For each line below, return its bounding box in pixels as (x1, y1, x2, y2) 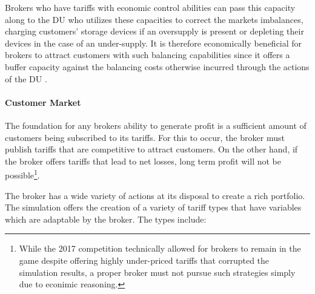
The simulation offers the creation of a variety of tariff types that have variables (5, 201, 302, 214)
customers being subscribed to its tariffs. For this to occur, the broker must (5, 131, 285, 143)
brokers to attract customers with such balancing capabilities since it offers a (5, 48, 290, 61)
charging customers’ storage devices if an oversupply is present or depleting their (5, 25, 304, 38)
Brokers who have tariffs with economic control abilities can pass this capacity (5, 1, 296, 13)
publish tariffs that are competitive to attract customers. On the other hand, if (5, 143, 298, 155)
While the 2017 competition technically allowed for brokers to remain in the (19, 242, 301, 255)
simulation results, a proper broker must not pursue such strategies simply (19, 266, 296, 278)
